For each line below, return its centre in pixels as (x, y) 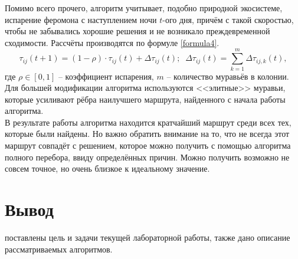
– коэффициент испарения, (106, 76)
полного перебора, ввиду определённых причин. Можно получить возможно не (147, 157)
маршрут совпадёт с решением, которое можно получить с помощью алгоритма (148, 145)
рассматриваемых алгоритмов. (59, 249)
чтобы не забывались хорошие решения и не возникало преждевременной (137, 31)
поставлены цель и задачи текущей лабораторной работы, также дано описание (148, 237)
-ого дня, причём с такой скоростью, (228, 19)
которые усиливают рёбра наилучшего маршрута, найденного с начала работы (145, 99)
